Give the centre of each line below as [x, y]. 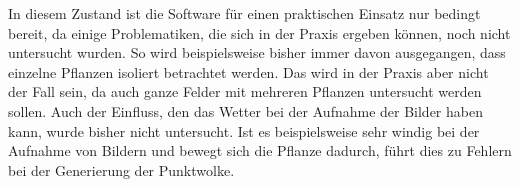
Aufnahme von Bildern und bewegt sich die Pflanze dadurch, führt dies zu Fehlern [260, 150]
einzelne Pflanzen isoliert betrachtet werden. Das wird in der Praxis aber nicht [248, 71]
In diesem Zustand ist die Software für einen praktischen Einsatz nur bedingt [244, 13]
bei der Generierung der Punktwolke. [121, 169]
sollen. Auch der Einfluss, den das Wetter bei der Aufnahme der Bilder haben [245, 110]
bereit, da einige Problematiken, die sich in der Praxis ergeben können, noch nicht [259, 32]
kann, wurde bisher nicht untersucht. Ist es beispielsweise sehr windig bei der [244, 130]
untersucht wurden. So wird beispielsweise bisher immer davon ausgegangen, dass [257, 52]
